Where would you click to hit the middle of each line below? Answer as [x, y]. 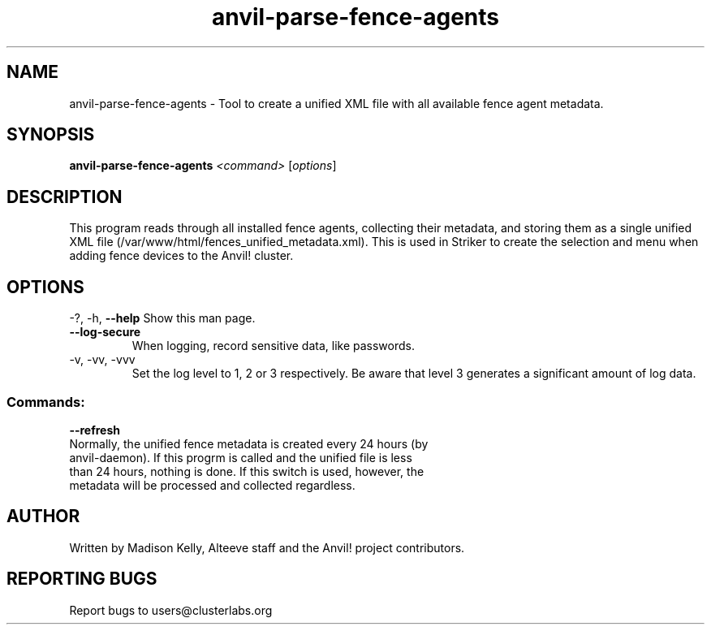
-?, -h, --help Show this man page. [162, 318]
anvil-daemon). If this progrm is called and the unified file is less [241, 457]
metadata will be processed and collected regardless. [212, 485]
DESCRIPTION [65, 197]
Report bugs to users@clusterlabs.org [171, 610]
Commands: [46, 402]
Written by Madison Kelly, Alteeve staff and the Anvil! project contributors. [267, 547]
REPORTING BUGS [82, 579]
